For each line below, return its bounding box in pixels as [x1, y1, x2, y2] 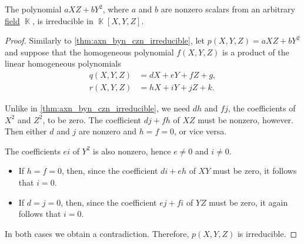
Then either [5, 125, 47, 137]
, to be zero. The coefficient [42, 113, 142, 126]
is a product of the [222, 45, 289, 58]
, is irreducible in [32, 14, 93, 27]
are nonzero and [78, 125, 136, 137]
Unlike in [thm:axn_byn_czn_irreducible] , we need [5, 102, 191, 114]
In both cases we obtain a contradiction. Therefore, [5, 227, 189, 239]
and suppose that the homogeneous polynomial [5, 45, 174, 58]
